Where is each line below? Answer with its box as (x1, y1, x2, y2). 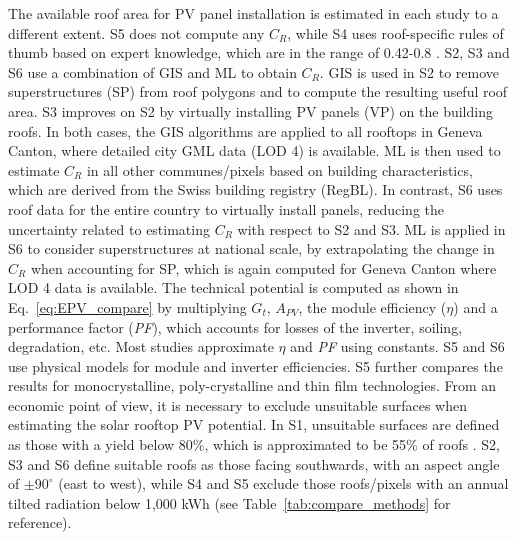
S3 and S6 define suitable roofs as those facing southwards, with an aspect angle (8, 453, 500, 474)
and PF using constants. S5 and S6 (290, 336, 505, 357)
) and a (453, 296, 498, 317)
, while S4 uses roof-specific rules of (287, 22, 504, 43)
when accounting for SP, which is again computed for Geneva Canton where (30, 257, 497, 278)
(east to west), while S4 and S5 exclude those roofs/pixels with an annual (58, 473, 509, 494)
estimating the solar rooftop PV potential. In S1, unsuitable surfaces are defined (8, 414, 500, 435)
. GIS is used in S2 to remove (319, 61, 500, 82)
